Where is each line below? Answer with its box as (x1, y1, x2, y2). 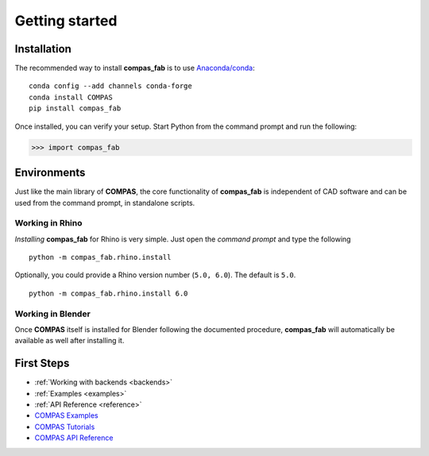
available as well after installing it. (14, 336, 125, 346)
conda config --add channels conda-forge (29, 82, 192, 91)
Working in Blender (14, 308, 91, 319)
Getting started (14, 12, 118, 29)
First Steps (14, 357, 70, 370)
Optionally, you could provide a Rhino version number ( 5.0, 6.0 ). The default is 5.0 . (14, 270, 296, 280)
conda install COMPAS (29, 92, 113, 102)
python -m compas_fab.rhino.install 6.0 (29, 288, 188, 298)
